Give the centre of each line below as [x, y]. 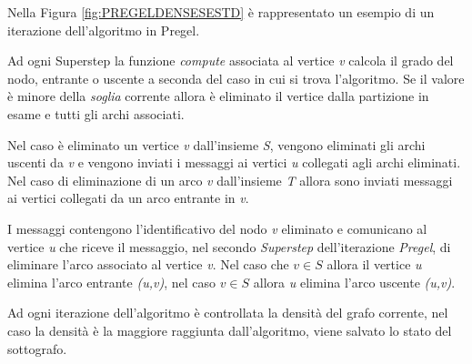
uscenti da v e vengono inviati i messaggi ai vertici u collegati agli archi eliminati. [234, 162]
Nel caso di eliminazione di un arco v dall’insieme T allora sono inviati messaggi [230, 180]
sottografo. [37, 348]
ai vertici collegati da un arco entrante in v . [128, 198]
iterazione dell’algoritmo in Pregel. [104, 30]
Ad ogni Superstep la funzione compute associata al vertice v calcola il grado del [231, 61]
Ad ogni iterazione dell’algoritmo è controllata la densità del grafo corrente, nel [228, 313]
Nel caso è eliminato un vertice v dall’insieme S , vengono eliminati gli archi [216, 144]
